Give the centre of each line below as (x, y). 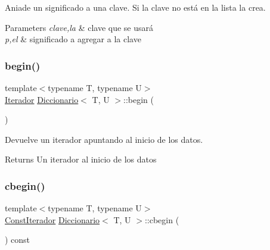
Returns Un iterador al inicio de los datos (81, 159)
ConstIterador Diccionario (52, 219)
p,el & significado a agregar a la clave (73, 39)
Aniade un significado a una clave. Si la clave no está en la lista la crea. (135, 7)
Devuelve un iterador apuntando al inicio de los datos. (104, 139)
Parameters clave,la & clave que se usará (79, 27)
